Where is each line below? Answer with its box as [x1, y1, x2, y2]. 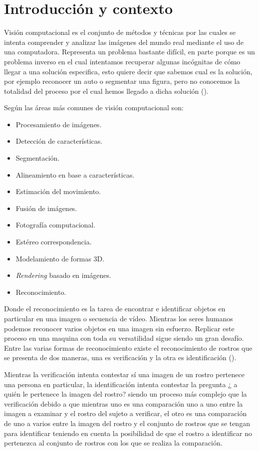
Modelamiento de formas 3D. [15, 253, 105, 263]
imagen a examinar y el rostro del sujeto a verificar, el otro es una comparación [4, 408, 247, 419]
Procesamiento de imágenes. [15, 119, 102, 129]
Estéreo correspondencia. [15, 236, 92, 247]
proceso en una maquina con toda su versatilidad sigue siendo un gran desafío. [4, 333, 244, 343]
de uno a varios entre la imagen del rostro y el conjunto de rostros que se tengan [4, 418, 250, 428]
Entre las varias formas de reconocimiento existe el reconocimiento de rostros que [4, 342, 253, 353]
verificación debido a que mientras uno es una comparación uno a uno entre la [4, 398, 243, 409]
